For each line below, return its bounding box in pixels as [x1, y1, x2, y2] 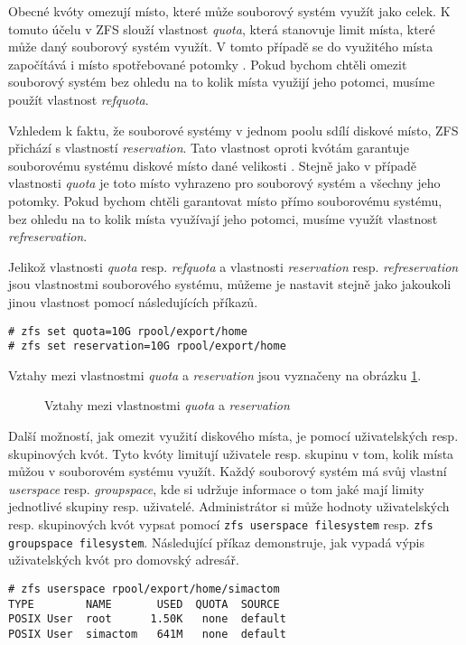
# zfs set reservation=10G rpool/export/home [8, 340, 286, 353]
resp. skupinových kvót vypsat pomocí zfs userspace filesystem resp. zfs [8, 514, 433, 533]
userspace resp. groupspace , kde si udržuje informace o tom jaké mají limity [8, 479, 424, 498]
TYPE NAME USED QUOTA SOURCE [8, 597, 280, 611]
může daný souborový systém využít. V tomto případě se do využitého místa [8, 37, 433, 56]
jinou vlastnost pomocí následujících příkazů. [8, 292, 258, 311]
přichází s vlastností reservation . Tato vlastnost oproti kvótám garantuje [8, 138, 409, 157]
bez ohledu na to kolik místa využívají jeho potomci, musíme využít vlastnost [8, 209, 438, 228]
